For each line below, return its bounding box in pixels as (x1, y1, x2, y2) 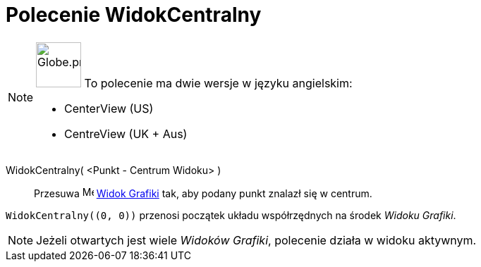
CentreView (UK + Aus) (64, 126, 188, 141)
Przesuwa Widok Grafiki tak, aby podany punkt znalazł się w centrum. (34, 187, 372, 199)
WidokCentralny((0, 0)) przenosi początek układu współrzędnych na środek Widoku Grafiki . (6, 209, 456, 221)
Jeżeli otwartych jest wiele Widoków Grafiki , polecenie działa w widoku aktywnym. (36, 232, 477, 247)
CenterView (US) (64, 101, 154, 116)
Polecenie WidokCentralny (6, 3, 262, 27)
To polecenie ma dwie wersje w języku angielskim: (84, 75, 353, 90)
